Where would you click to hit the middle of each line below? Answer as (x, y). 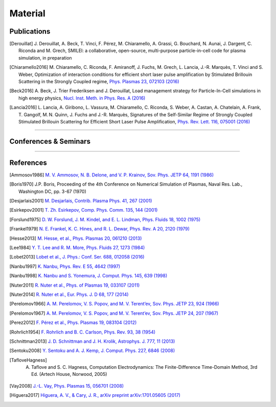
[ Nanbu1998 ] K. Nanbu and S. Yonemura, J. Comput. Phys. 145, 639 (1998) (88, 276)
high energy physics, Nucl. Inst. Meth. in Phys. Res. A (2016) (82, 98)
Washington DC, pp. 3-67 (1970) (52, 191)
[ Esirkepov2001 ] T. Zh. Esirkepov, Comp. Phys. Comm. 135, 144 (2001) (84, 210)
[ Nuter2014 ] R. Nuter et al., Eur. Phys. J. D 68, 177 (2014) (69, 294)
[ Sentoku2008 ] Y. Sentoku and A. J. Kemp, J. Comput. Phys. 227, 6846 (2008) (92, 351)
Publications (30, 31)
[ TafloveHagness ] (28, 360)
